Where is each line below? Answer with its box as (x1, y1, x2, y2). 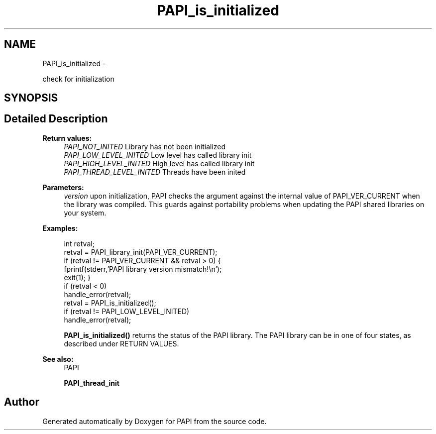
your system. (64, 208, 107, 217)
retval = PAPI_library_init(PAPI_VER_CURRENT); (64, 247, 218, 256)
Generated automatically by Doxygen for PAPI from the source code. (42, 417, 267, 426)
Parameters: (42, 183, 84, 192)
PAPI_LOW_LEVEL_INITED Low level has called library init (64, 150, 252, 159)
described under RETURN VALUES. (64, 339, 179, 348)
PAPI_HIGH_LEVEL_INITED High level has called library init (64, 159, 255, 168)
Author (4, 396, 39, 409)
